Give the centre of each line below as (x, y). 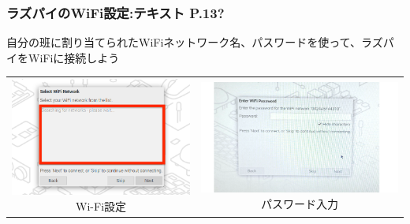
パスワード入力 (300, 203)
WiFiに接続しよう (74, 57)
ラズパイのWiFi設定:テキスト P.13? (116, 12)
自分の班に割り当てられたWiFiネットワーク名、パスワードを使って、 (184, 42)
